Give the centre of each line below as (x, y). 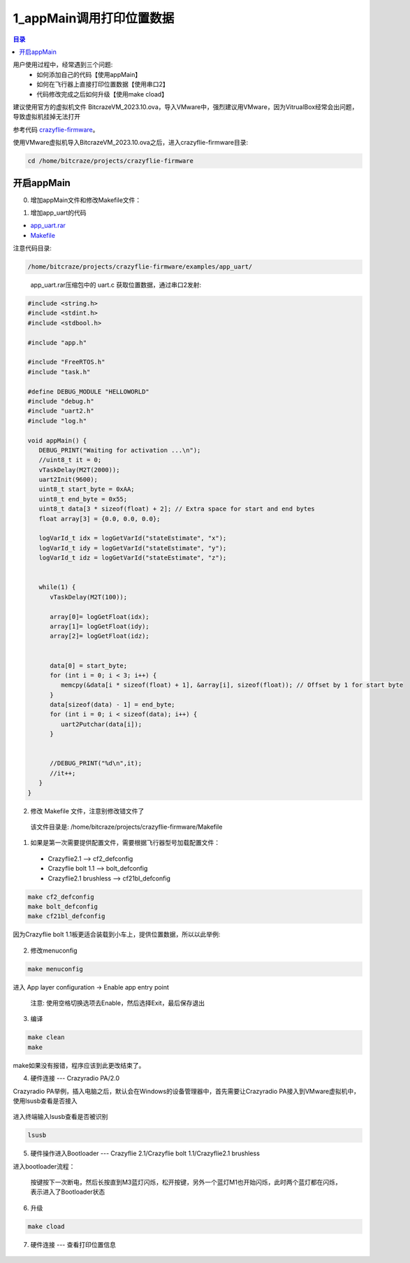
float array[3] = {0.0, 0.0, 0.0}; (100, 519)
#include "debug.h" (61, 401)
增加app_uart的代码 (58, 213)
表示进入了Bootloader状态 (68, 1192)
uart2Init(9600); (68, 480)
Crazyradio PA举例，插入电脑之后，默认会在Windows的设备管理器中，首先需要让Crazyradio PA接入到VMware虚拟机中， (186, 1091)
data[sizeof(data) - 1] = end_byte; (112, 705)
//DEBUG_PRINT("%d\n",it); (96, 763)
